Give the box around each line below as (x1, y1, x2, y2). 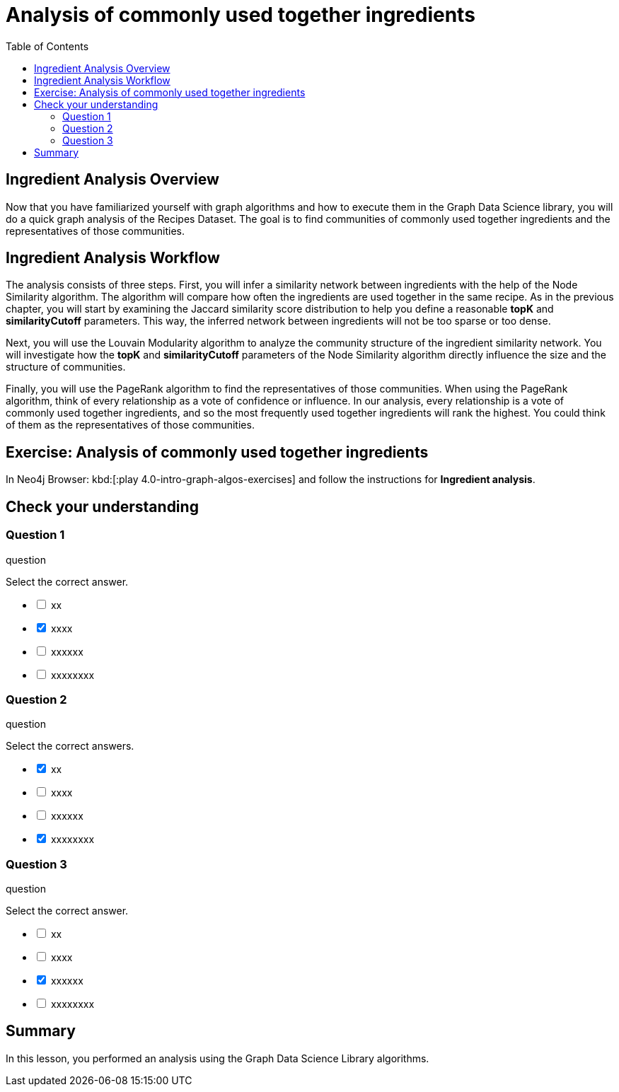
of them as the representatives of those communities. (6, 419, 255, 431)
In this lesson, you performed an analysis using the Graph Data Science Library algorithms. (6, 1052, 429, 1064)
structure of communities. (6, 361, 126, 373)
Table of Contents (6, 40, 89, 52)
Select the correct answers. (6, 740, 134, 753)
